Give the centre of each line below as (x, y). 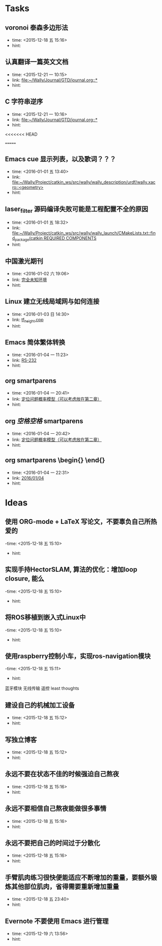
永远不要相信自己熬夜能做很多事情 (56, 809)
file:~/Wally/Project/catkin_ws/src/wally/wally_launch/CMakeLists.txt (80, 233)
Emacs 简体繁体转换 (35, 342)
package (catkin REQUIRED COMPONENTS (56, 239)
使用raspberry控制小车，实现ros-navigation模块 (78, 656)
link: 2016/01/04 (28, 478)
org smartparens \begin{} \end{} (55, 460)
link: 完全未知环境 (29, 280)
